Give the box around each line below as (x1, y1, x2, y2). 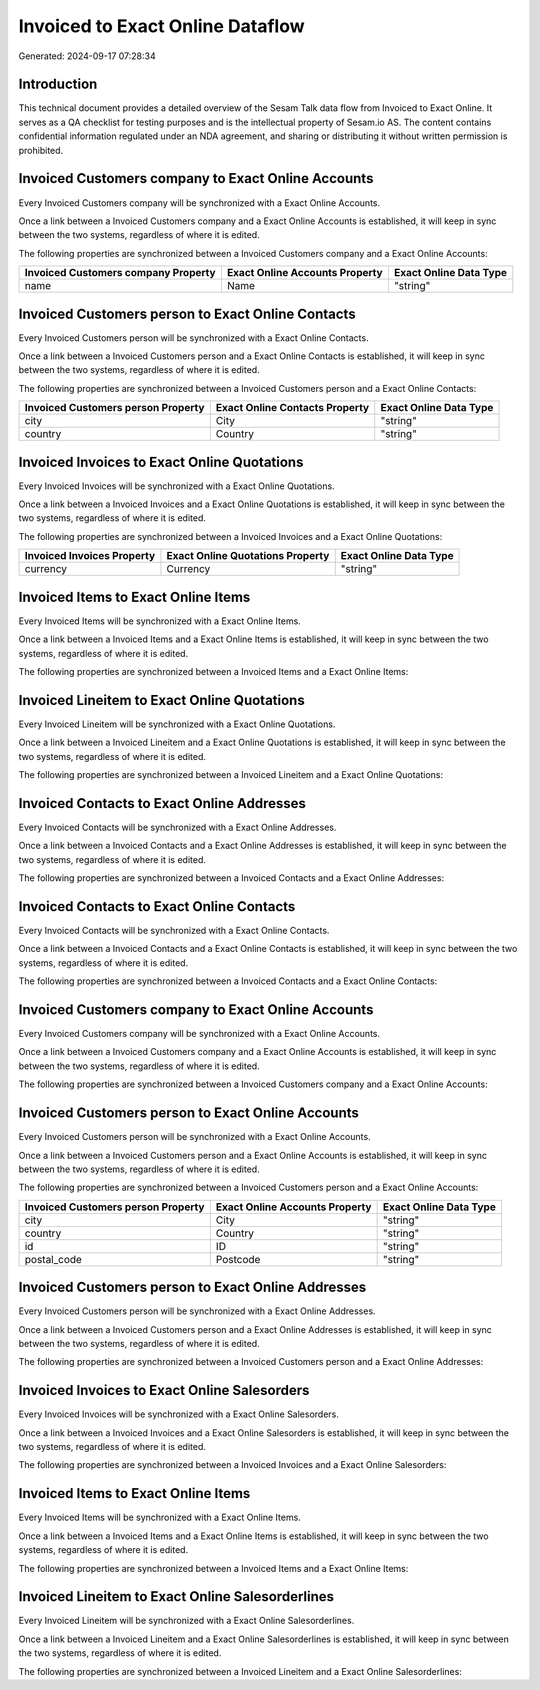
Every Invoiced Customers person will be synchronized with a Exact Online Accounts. (18, 1131, 371, 1143)
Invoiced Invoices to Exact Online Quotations (18, 453, 304, 470)
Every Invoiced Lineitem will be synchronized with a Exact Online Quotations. (18, 718, 336, 730)
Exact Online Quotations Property (166, 549, 330, 563)
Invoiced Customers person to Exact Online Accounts (18, 1105, 360, 1122)
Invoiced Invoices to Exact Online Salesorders (18, 1382, 310, 1399)
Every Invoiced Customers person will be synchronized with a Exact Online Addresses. (18, 1305, 376, 1317)
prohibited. (18, 144, 64, 156)
